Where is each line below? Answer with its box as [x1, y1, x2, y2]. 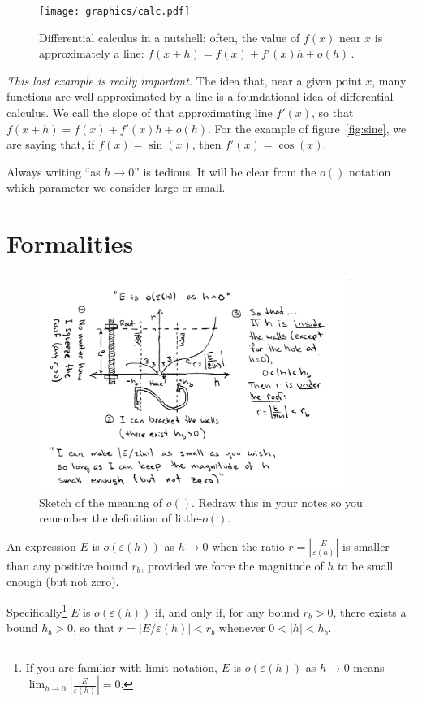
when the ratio [212, 537, 285, 554]
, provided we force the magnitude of [140, 557, 324, 574]
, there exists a [333, 603, 407, 620]
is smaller [342, 537, 390, 554]
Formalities [6, 227, 134, 260]
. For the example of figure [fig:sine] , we [207, 119, 407, 136]
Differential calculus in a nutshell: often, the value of [39, 28, 300, 45]
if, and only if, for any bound [155, 603, 299, 620]
